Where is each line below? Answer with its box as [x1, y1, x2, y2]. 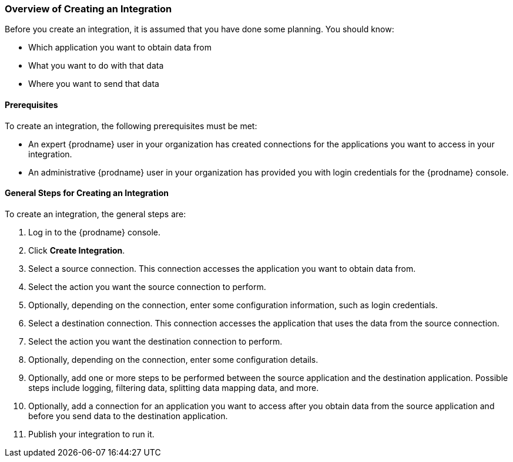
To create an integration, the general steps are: [5, 208, 186, 219]
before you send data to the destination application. [28, 410, 228, 421]
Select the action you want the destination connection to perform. [28, 336, 283, 346]
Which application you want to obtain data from [28, 42, 212, 53]
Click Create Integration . [28, 245, 125, 255]
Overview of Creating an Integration [5, 3, 172, 15]
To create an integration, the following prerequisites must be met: [5, 120, 257, 131]
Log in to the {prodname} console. [28, 227, 161, 237]
